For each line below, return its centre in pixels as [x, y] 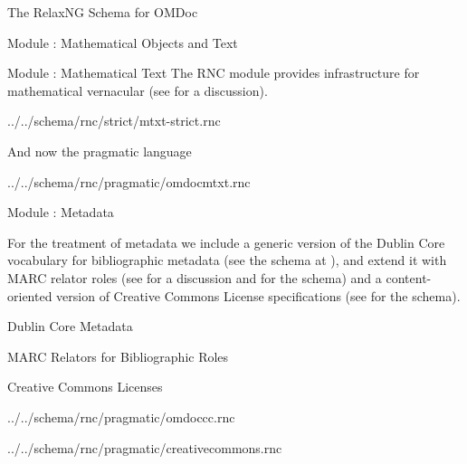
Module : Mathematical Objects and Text [123, 42]
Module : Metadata [61, 212]
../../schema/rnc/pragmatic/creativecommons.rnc [145, 447]
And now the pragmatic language [100, 151]
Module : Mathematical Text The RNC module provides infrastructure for [214, 73]
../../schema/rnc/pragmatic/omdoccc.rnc [121, 417]
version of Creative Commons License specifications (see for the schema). [258, 295]
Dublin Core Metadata [70, 326]
